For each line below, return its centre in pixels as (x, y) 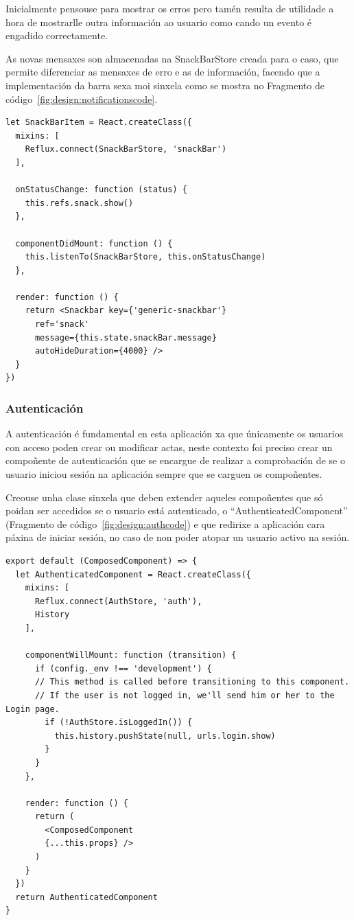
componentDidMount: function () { (94, 243)
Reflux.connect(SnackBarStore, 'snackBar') (126, 149)
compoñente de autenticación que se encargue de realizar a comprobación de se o (175, 460)
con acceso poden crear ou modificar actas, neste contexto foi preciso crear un (169, 447)
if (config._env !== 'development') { (123, 668)
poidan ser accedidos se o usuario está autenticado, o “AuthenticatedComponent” (177, 510)
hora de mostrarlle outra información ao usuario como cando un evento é (159, 22)
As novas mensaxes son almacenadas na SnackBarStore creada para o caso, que (172, 58)
